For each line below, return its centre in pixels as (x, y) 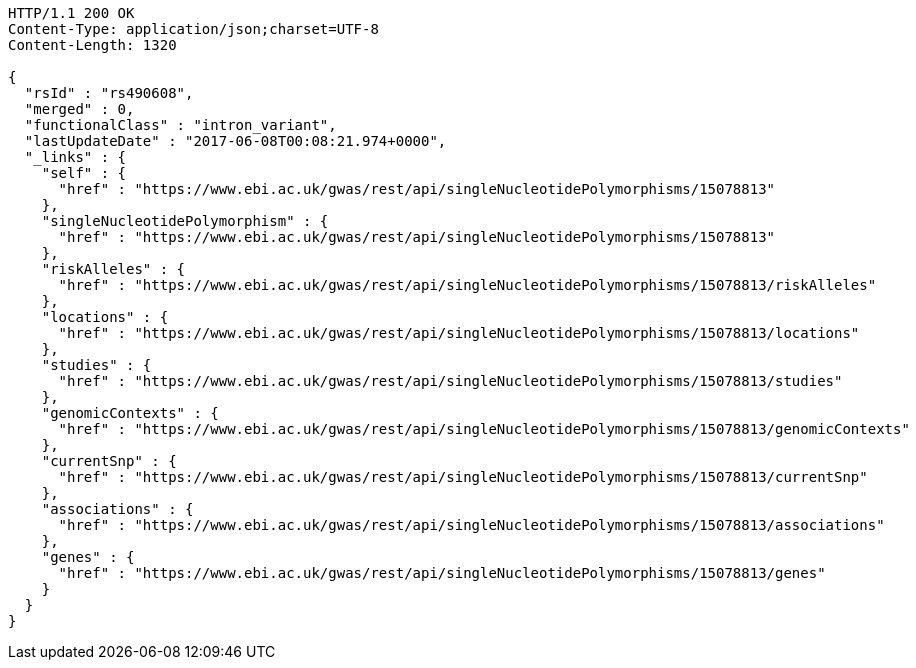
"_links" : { (75, 157)
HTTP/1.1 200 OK (71, 13)
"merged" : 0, (79, 109)
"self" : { (84, 173)
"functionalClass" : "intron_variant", (180, 125)
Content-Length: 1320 (92, 45)
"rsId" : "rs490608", (109, 93)
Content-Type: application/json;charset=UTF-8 (193, 29)
